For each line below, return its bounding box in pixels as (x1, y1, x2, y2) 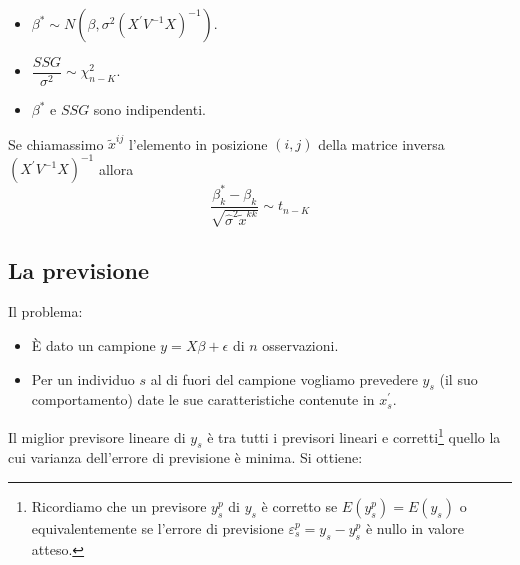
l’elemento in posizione (128, 133, 268, 154)
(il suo (439, 368, 478, 389)
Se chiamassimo (8, 133, 104, 154)
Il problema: (8, 301, 83, 322)
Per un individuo (31, 368, 135, 389)
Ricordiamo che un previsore (31, 496, 207, 517)
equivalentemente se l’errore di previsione (31, 518, 284, 539)
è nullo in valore (365, 518, 464, 539)
